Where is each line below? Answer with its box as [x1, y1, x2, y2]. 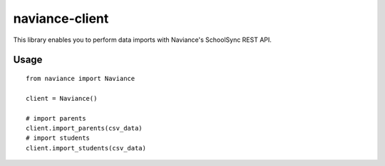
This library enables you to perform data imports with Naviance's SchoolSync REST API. [13, 35, 272, 44]
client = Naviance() [26, 94, 98, 102]
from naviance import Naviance [26, 74, 135, 82]
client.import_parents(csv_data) [26, 124, 143, 132]
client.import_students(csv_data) [26, 144, 146, 152]
